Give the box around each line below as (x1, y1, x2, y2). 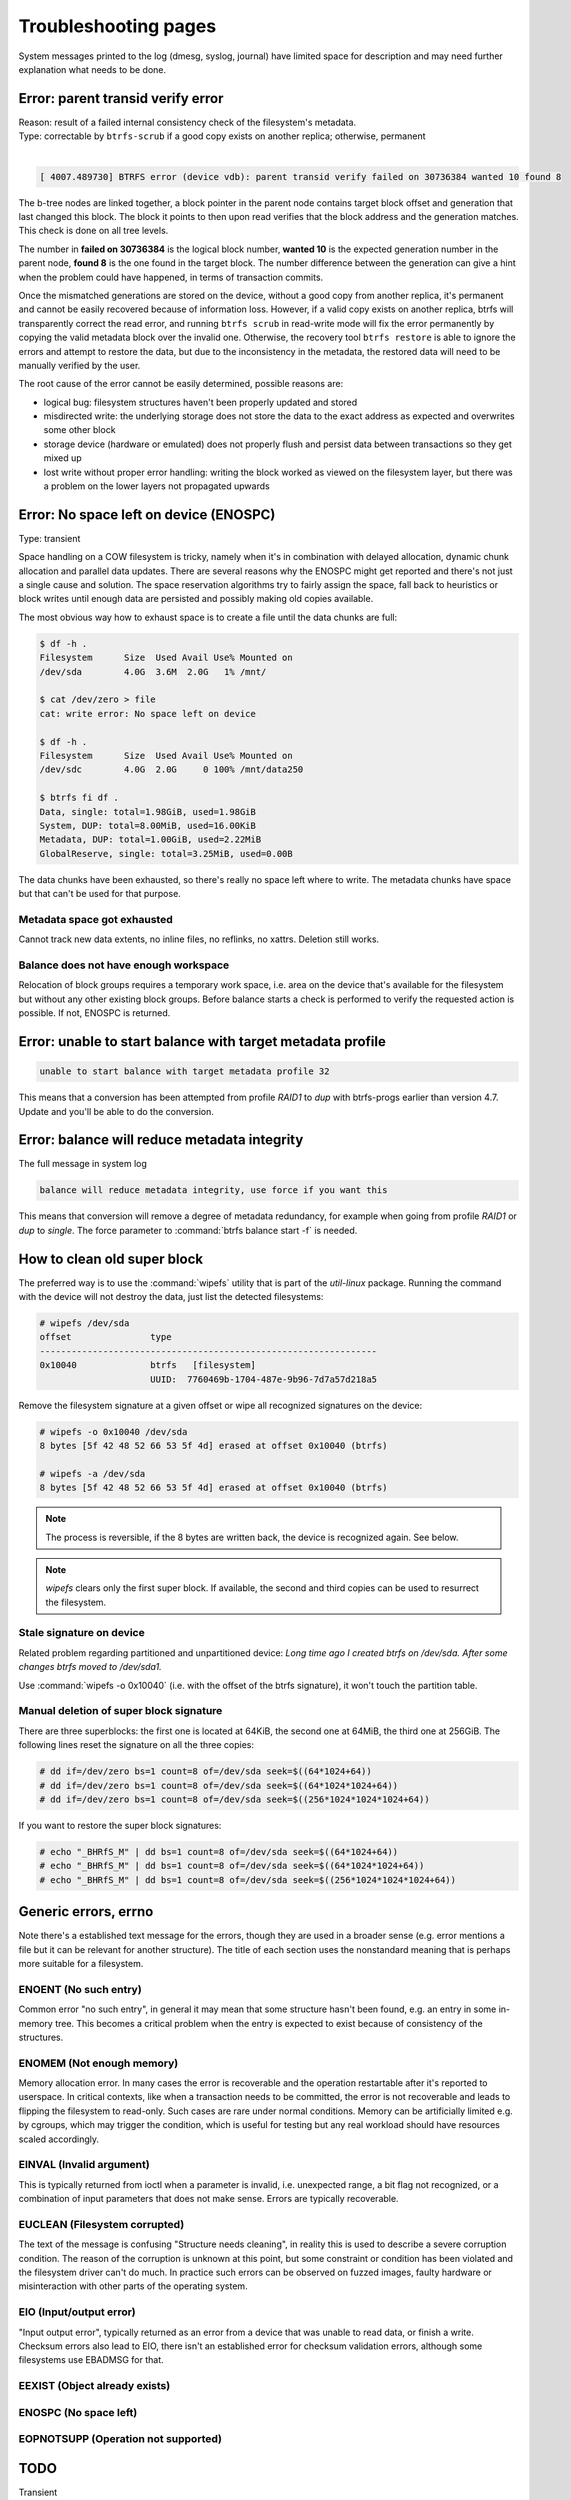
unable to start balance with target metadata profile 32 (39, 1066, 330, 1077)
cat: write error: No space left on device (39, 708, 257, 719)
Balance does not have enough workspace (18, 958, 230, 972)
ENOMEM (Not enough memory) (18, 2056, 179, 2070)
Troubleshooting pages (18, 15, 217, 37)
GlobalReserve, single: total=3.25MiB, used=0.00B (39, 848, 294, 859)
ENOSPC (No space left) (18, 2405, 138, 2419)
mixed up (43, 452, 82, 464)
